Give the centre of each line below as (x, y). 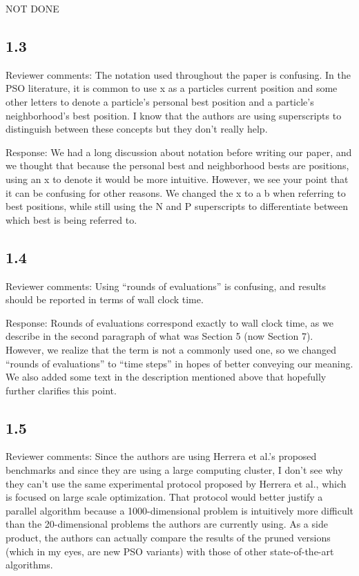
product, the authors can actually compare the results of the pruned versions (168, 538)
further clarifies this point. (61, 390)
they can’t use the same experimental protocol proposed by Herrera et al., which (176, 483)
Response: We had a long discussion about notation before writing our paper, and (179, 152)
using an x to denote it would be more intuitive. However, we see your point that (177, 179)
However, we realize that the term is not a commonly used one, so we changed (171, 349)
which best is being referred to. (71, 219)
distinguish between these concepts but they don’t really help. (137, 129)
